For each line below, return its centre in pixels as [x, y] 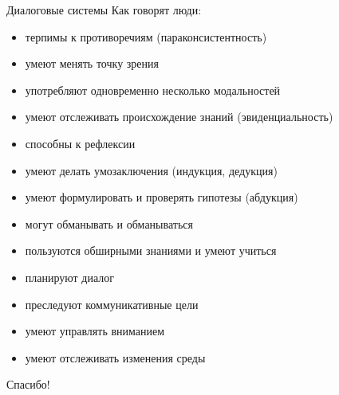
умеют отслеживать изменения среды [115, 357]
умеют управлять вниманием [95, 331]
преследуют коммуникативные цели [112, 304]
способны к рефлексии [80, 143]
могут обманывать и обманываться [109, 223]
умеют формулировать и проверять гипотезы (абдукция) [162, 197]
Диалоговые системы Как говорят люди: [104, 10]
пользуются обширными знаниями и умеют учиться [151, 250]
